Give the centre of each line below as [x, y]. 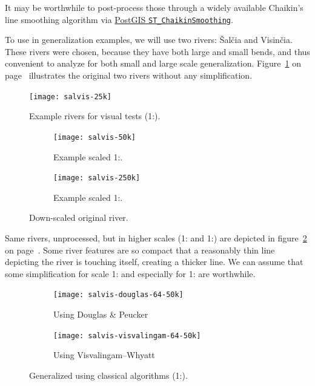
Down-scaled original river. [79, 218]
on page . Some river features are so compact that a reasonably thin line [140, 250]
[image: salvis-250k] [97, 178]
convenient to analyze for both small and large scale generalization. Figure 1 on [153, 63]
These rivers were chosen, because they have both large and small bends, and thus [157, 51]
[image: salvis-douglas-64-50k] [118, 295]
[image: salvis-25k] [71, 97]
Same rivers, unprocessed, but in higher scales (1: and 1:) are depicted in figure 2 [156, 237]
